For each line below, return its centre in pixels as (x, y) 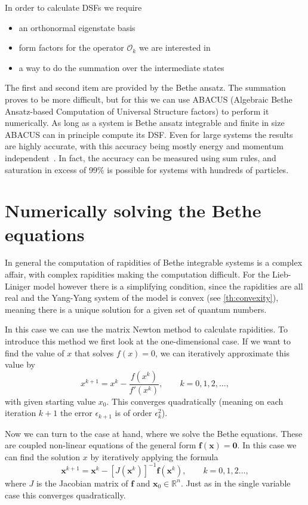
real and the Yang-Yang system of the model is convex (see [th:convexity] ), (142, 298)
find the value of (35, 352)
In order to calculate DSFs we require (73, 7)
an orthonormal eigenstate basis (77, 27)
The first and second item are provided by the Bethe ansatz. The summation (145, 87)
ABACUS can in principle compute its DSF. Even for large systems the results (149, 134)
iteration (21, 413)
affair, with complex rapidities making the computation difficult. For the (137, 274)
